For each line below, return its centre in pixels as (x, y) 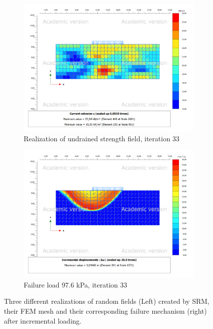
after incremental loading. (43, 320)
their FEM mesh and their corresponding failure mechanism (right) (106, 310)
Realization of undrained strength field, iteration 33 (102, 138)
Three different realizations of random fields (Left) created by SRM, (107, 301)
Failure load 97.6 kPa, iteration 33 (75, 284)
